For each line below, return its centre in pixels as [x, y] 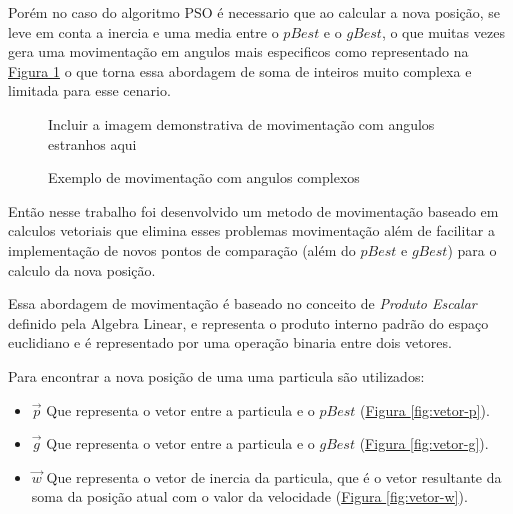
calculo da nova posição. [82, 269]
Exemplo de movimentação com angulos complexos [204, 177]
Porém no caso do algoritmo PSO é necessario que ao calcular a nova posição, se [254, 12]
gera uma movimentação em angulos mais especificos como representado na [238, 51]
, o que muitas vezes [443, 31]
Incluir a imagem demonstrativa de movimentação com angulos [241, 123]
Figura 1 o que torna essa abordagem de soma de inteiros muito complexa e [240, 70]
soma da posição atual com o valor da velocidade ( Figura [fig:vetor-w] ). [249, 496]
